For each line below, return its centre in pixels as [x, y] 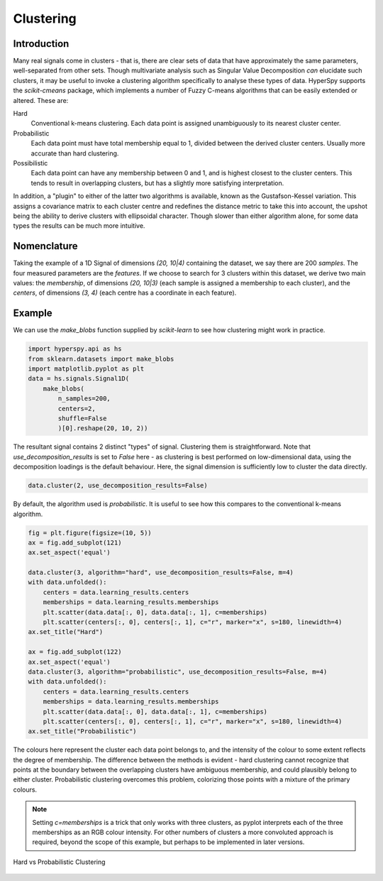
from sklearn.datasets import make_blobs [101, 359]
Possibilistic [30, 163]
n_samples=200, [84, 399]
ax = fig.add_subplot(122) [75, 652]
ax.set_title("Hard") [66, 632]
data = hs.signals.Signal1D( [79, 379]
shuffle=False [82, 418]
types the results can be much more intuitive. [79, 226]
